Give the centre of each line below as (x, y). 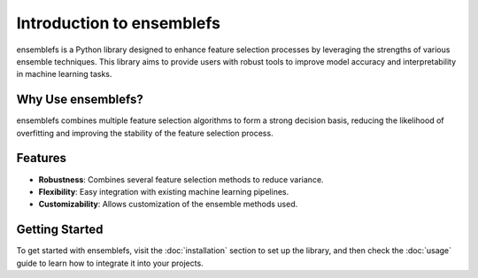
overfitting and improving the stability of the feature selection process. (145, 133)
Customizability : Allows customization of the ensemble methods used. (168, 205)
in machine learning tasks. (64, 74)
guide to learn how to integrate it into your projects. (110, 263)
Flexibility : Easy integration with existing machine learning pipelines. (164, 191)
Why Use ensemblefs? (80, 100)
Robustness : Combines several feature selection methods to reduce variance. (181, 179)
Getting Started (60, 230)
